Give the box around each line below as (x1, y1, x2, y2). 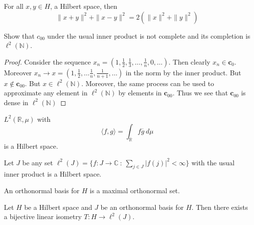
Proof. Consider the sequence (4, 56, 91, 67)
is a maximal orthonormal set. (90, 185, 180, 195)
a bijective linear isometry (4, 211, 82, 222)
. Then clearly (168, 56, 210, 67)
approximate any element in (4, 88, 88, 98)
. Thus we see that (172, 88, 228, 98)
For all (4, 1, 23, 11)
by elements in (118, 88, 162, 98)
